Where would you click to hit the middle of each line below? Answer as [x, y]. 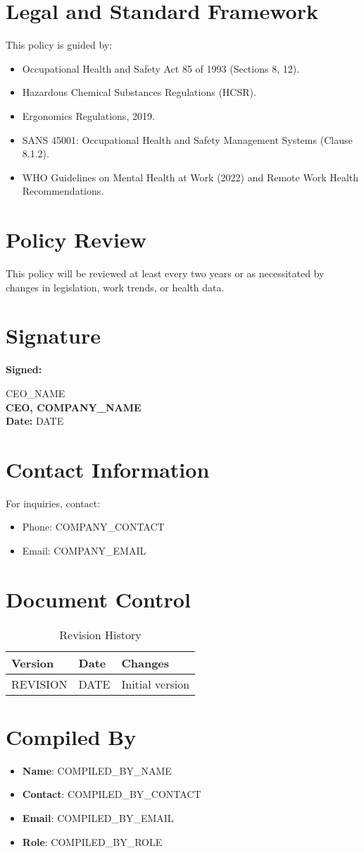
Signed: [24, 369]
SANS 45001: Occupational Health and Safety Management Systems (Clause [187, 139]
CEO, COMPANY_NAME [74, 407]
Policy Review [76, 240]
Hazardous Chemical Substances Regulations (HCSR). [139, 92]
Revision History [100, 634]
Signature [53, 335]
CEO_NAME [36, 393]
